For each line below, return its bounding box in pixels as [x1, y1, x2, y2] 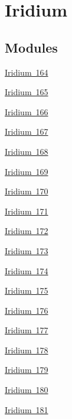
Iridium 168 [5, 145, 48, 157]
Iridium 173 [5, 244, 48, 256]
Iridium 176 [5, 304, 48, 316]
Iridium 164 [5, 66, 48, 78]
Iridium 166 [5, 105, 48, 118]
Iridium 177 [5, 324, 48, 336]
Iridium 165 [5, 86, 48, 98]
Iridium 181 [5, 403, 48, 415]
